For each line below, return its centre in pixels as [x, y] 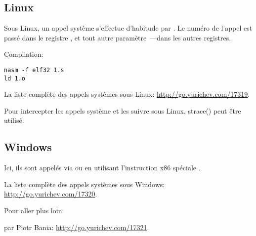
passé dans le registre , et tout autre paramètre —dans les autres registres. [118, 37]
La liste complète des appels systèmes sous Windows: [85, 184]
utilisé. [14, 120]
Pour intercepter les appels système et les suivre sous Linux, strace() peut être [123, 110]
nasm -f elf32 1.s [34, 70]
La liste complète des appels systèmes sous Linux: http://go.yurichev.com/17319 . [127, 94]
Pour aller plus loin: [34, 211]
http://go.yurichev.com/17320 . [51, 194]
